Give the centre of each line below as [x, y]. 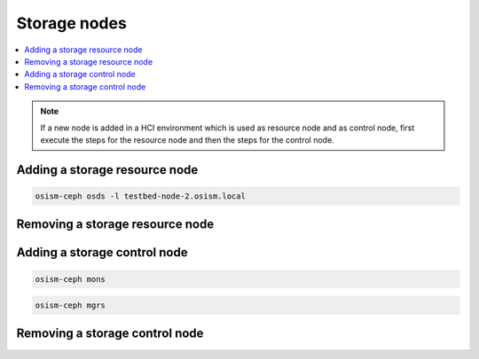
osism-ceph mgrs [71, 305]
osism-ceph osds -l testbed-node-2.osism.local [140, 196]
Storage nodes [72, 23]
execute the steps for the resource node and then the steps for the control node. [187, 140]
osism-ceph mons [71, 279]
